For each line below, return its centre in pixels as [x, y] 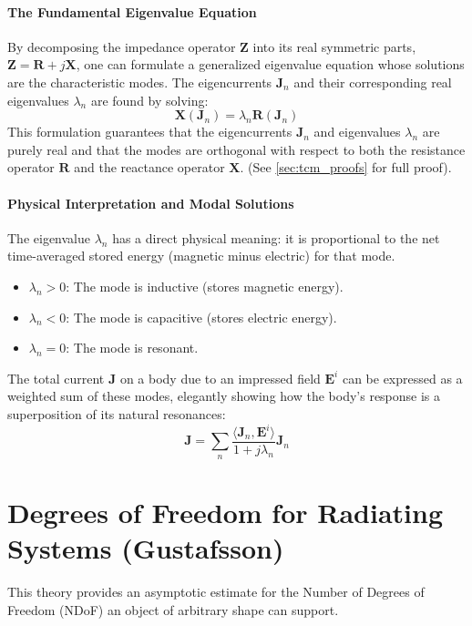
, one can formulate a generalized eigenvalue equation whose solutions [270, 64]
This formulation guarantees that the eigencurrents [150, 132]
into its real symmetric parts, [334, 46]
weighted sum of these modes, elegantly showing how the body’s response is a [224, 396]
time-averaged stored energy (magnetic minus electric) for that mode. [201, 256]
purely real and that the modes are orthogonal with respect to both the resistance [236, 149]
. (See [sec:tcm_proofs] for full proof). [346, 167]
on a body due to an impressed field [220, 378]
